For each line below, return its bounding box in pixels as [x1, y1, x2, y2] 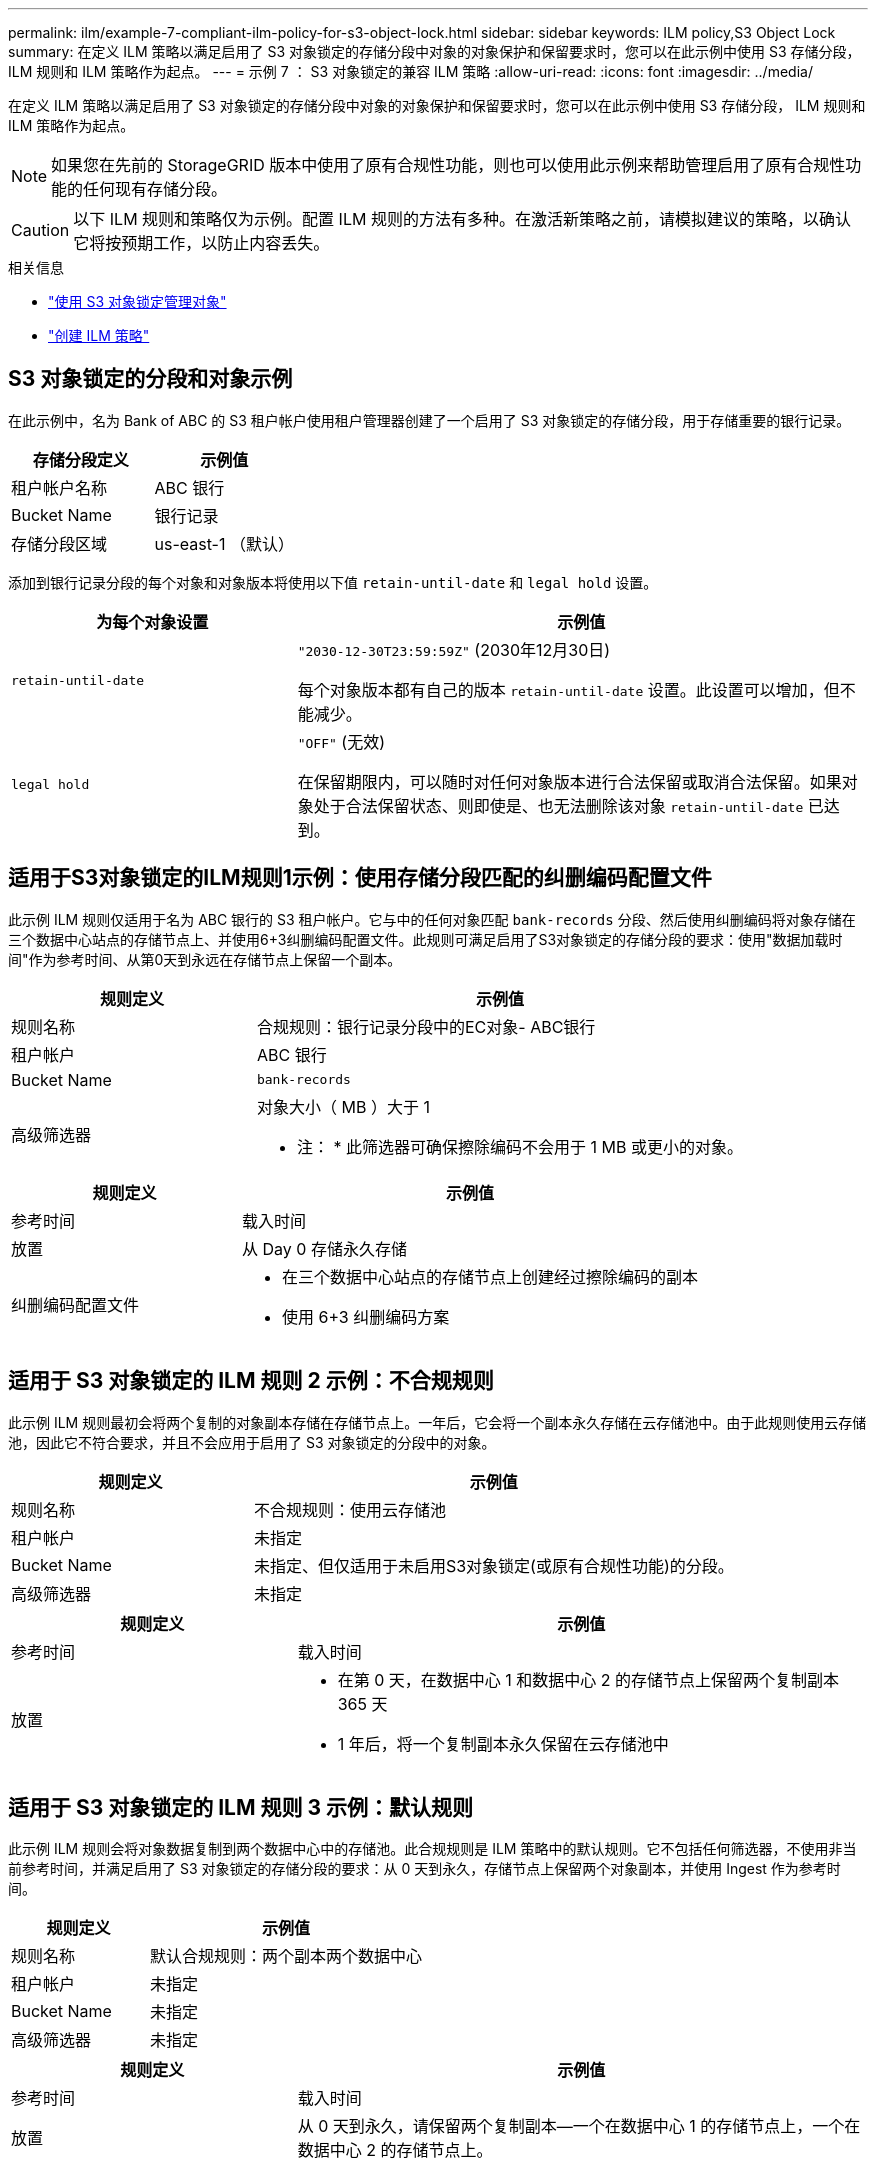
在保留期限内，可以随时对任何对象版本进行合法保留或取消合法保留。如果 [297, 771, 842, 792]
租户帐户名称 [11, 477, 108, 498]
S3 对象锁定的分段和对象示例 [8, 366, 293, 392]
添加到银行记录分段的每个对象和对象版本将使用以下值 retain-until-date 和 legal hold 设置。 [8, 573, 658, 591]
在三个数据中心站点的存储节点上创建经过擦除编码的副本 [282, 1266, 699, 1287]
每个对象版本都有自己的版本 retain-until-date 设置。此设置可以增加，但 [297, 679, 840, 700]
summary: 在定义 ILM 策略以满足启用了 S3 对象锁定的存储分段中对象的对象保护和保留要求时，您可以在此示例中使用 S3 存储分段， [8, 43, 861, 60]
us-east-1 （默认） [154, 533, 294, 554]
